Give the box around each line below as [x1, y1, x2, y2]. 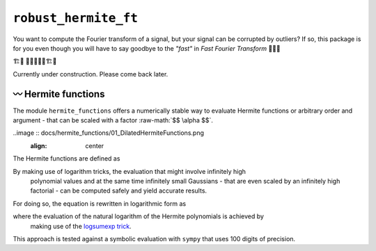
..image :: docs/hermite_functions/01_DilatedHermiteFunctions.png [13, 129, 205, 137]
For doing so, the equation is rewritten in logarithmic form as [13, 199, 187, 208]
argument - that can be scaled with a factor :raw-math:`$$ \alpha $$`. [13, 116, 214, 124]
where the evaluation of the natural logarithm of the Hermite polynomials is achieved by [13, 212, 265, 220]
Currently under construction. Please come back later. [13, 70, 169, 78]
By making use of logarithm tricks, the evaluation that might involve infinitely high [13, 167, 246, 175]
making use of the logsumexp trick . [30, 222, 132, 230]
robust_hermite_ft [13, 10, 139, 26]
